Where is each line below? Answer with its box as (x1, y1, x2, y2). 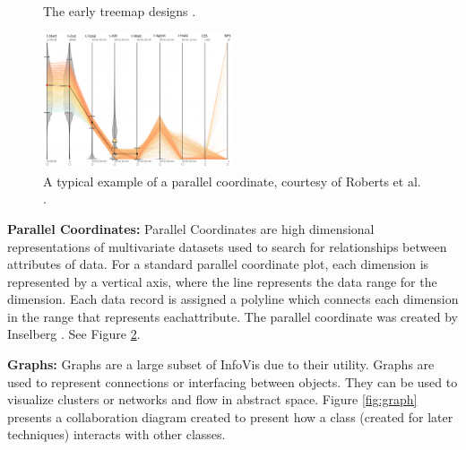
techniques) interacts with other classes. (7, 425, 226, 444)
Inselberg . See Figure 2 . (7, 325, 141, 343)
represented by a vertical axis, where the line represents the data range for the (7, 272, 437, 290)
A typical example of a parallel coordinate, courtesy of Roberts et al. (43, 171, 421, 190)
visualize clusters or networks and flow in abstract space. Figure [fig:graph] (7, 390, 418, 409)
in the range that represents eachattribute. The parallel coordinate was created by (7, 307, 458, 325)
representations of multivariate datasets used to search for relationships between (7, 237, 447, 255)
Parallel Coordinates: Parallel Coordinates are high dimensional (7, 219, 375, 238)
